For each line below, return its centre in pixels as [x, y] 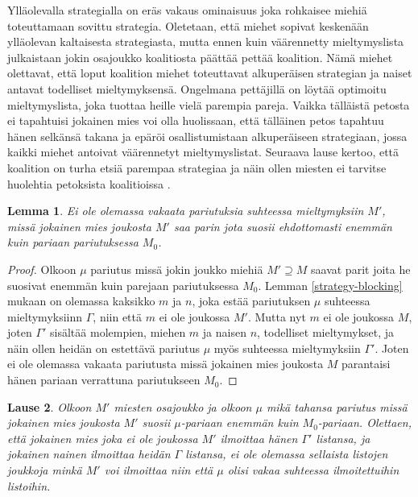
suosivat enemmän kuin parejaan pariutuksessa [123, 285]
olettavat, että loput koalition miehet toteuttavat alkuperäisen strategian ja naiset [210, 73]
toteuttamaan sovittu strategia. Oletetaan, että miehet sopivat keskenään [188, 25]
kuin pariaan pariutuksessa [73, 242]
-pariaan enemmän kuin [240, 422]
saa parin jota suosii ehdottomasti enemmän [283, 226]
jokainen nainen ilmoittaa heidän [89, 454]
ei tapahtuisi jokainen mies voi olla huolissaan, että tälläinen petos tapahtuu [196, 120]
